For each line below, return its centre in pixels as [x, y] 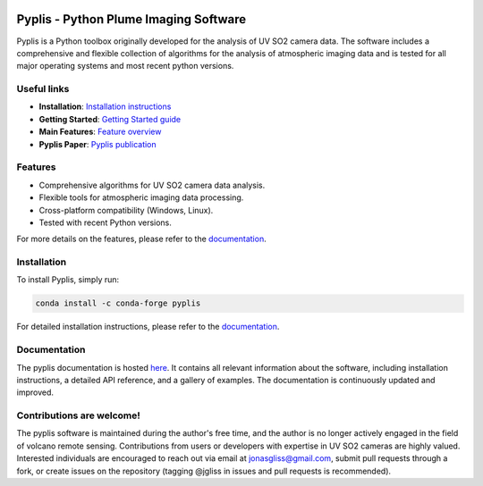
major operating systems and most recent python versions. [125, 66]
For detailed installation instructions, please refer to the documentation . [148, 327]
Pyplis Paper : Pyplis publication [97, 144]
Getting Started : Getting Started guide [110, 119]
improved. [35, 392]
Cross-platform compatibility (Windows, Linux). [126, 210]
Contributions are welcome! [78, 415]
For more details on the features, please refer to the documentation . [142, 239]
